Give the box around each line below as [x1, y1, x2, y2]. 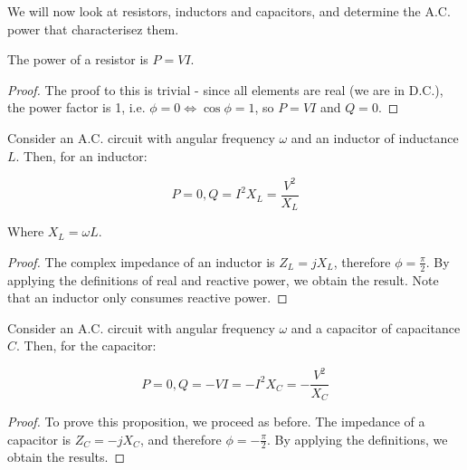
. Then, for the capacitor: [16, 336, 157, 355]
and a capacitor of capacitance [291, 318, 461, 337]
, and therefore [139, 429, 222, 448]
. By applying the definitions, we [266, 429, 448, 448]
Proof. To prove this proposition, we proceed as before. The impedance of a [7, 411, 425, 430]
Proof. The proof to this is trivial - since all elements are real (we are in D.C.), [7, 80, 443, 99]
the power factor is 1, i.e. [7, 98, 146, 117]
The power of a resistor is [7, 50, 148, 69]
